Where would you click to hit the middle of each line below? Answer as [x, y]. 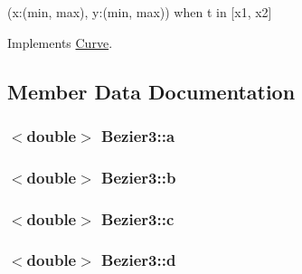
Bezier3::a [138, 135]
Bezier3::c [138, 218]
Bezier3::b [139, 177]
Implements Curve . [60, 42]
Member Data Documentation [151, 91]
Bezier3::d [139, 260]
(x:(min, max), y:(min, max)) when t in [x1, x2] [140, 12]
